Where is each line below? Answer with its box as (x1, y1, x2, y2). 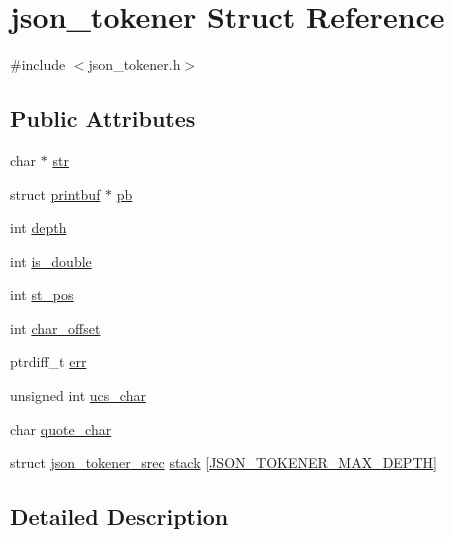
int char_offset (10, 317, 101, 338)
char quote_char (10, 418, 112, 439)
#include (10, 54, 66, 75)
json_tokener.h (88, 54, 181, 75)
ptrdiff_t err (10, 351, 87, 372)
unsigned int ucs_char (10, 385, 146, 406)
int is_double (10, 250, 92, 271)
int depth (10, 217, 67, 238)
